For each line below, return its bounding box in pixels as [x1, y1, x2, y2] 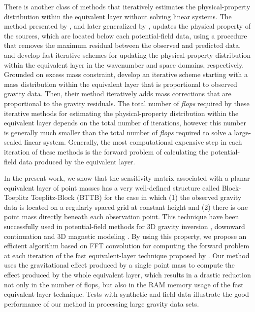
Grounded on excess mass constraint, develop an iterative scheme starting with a [4, 69, 248, 79]
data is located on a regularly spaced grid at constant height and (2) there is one [4, 201, 248, 212]
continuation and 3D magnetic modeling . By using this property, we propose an [4, 231, 247, 241]
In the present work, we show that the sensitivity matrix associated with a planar [4, 173, 250, 183]
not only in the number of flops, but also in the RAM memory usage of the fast [4, 279, 244, 289]
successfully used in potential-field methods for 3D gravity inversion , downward [4, 221, 245, 232]
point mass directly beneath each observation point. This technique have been [4, 211, 239, 222]
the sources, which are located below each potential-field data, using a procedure [4, 30, 247, 40]
